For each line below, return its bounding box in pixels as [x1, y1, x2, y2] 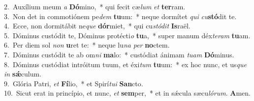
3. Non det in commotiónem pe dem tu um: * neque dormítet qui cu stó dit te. [4, 11, 237, 21]
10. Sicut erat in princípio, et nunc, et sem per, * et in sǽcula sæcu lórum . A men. [4, 88, 251, 98]
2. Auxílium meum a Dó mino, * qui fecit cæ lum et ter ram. [4, 1, 186, 11]
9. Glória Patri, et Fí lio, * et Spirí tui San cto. [4, 78, 143, 88]
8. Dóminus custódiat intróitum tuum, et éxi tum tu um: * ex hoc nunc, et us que [4, 59, 247, 69]
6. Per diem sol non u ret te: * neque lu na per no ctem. [4, 40, 170, 50]
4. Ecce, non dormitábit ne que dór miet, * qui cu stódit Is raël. [4, 21, 190, 31]
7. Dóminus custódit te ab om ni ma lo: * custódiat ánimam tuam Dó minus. [4, 49, 234, 59]
